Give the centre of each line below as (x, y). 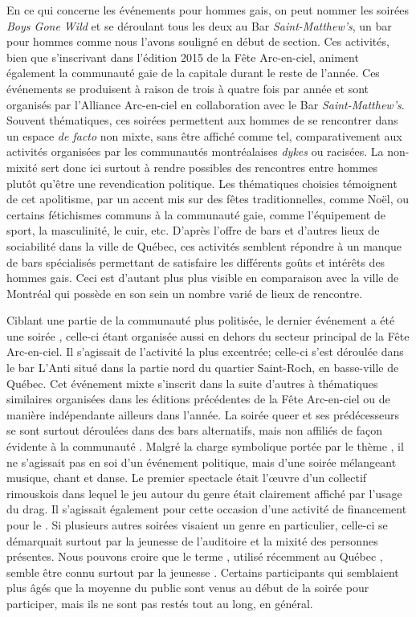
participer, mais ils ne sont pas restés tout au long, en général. (160, 603)
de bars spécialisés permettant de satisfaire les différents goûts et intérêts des (196, 262)
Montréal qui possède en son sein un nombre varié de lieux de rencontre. (185, 293)
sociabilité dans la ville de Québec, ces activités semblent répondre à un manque (204, 245)
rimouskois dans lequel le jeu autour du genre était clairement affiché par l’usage (204, 493)
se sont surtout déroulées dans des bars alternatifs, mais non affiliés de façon (194, 430)
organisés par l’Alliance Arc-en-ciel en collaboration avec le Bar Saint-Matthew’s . (206, 104)
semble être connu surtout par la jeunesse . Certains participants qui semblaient (203, 572)
